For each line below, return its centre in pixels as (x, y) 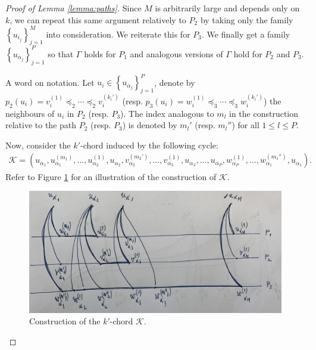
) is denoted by (150, 125)
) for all (245, 125)
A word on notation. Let (50, 82)
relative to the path (41, 125)
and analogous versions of (176, 53)
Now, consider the (38, 145)
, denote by (175, 82)
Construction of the (65, 321)
